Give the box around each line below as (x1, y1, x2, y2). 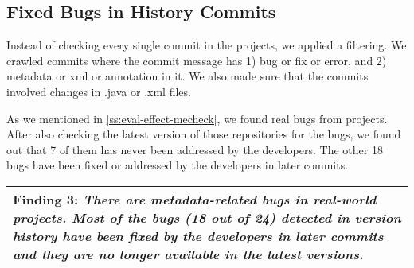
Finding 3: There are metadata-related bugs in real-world (13, 189, 377, 208)
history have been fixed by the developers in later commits (13, 226, 384, 245)
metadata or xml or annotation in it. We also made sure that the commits (6, 68, 369, 84)
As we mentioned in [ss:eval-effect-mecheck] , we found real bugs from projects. (6, 110, 388, 126)
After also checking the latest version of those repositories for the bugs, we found (6, 126, 401, 142)
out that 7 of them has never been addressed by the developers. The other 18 (6, 141, 383, 157)
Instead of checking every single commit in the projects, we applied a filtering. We (6, 37, 407, 53)
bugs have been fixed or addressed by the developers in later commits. (6, 157, 349, 173)
